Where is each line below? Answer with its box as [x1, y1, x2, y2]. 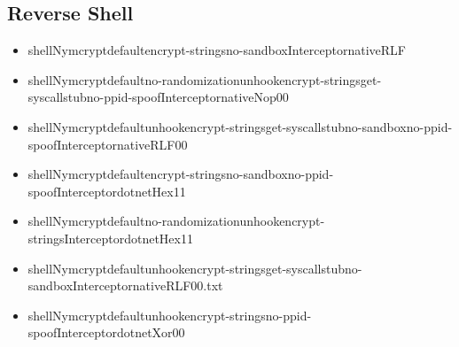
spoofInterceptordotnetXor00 [27, 323, 185, 342]
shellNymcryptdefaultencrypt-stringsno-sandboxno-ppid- [27, 165, 334, 183]
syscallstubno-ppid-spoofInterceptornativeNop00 [27, 88, 289, 106]
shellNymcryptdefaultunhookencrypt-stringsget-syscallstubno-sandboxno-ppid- [27, 117, 453, 135]
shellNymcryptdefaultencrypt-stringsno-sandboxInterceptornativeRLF [27, 41, 406, 59]
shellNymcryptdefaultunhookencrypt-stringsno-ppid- [27, 305, 312, 324]
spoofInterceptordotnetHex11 [27, 181, 186, 200]
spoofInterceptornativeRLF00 [27, 135, 188, 153]
